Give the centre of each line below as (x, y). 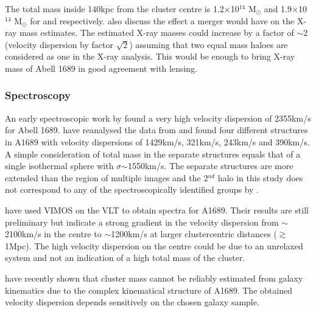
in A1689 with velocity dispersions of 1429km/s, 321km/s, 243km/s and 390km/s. (157, 141)
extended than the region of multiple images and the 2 (107, 177)
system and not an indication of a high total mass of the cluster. (125, 258)
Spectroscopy (38, 95)
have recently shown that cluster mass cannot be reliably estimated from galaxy (154, 278)
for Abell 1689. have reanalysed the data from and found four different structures (156, 130)
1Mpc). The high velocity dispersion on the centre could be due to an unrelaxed (154, 245)
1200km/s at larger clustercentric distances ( (194, 234)
